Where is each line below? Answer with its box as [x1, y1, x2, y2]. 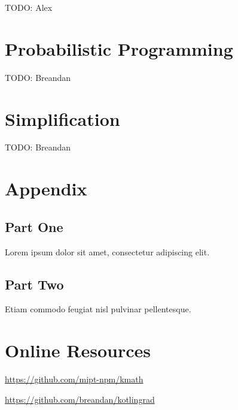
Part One [5, 217, 63, 236]
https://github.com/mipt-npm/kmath [5, 373, 144, 385]
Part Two [5, 275, 64, 293]
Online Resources [5, 338, 151, 363]
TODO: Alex [5, 1, 53, 13]
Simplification [5, 106, 120, 131]
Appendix [5, 176, 87, 201]
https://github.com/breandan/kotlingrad [5, 393, 155, 405]
